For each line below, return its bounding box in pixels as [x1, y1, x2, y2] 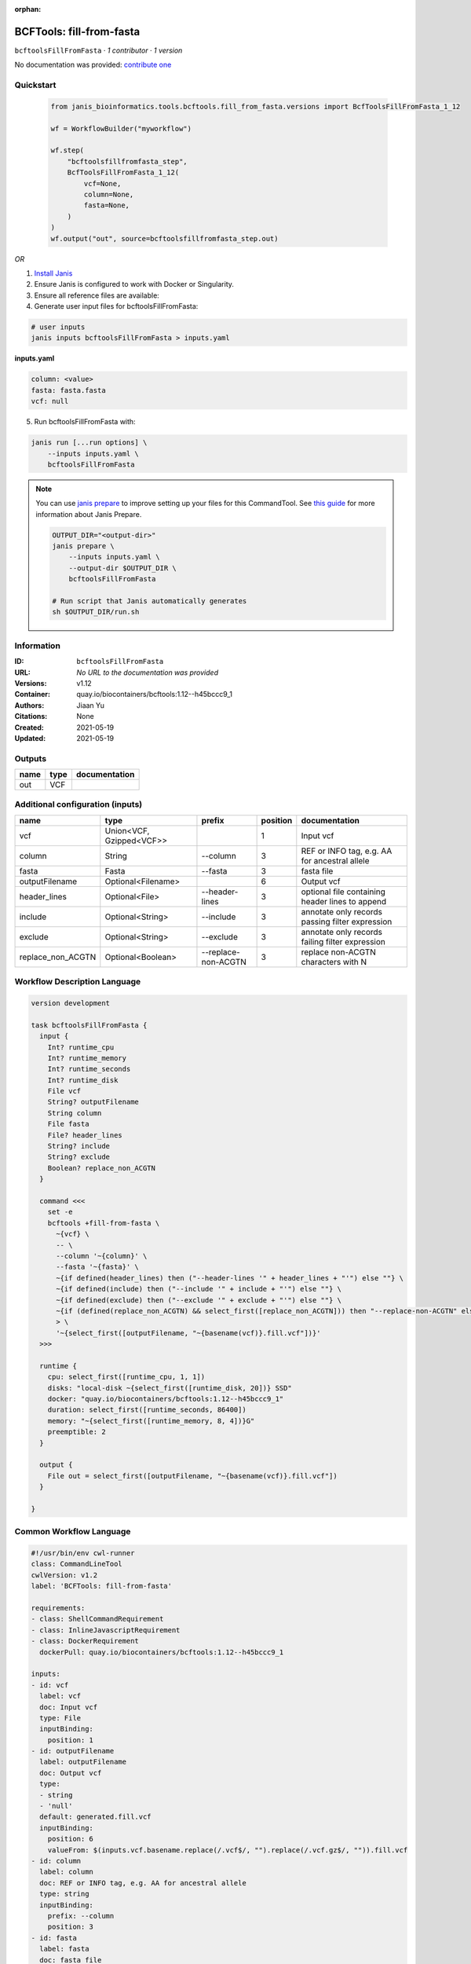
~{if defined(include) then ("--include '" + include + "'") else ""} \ [56, 1284, 341, 1294]
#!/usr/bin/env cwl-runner [31, 1548, 135, 1558]
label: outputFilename [39, 1757, 127, 1767]
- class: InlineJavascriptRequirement [31, 1625, 181, 1634]
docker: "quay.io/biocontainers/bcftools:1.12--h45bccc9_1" [47, 1394, 284, 1404]
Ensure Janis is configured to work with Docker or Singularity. [34, 280, 235, 289]
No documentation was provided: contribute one [14, 60, 172, 70]
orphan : [14, 5, 42, 13]
